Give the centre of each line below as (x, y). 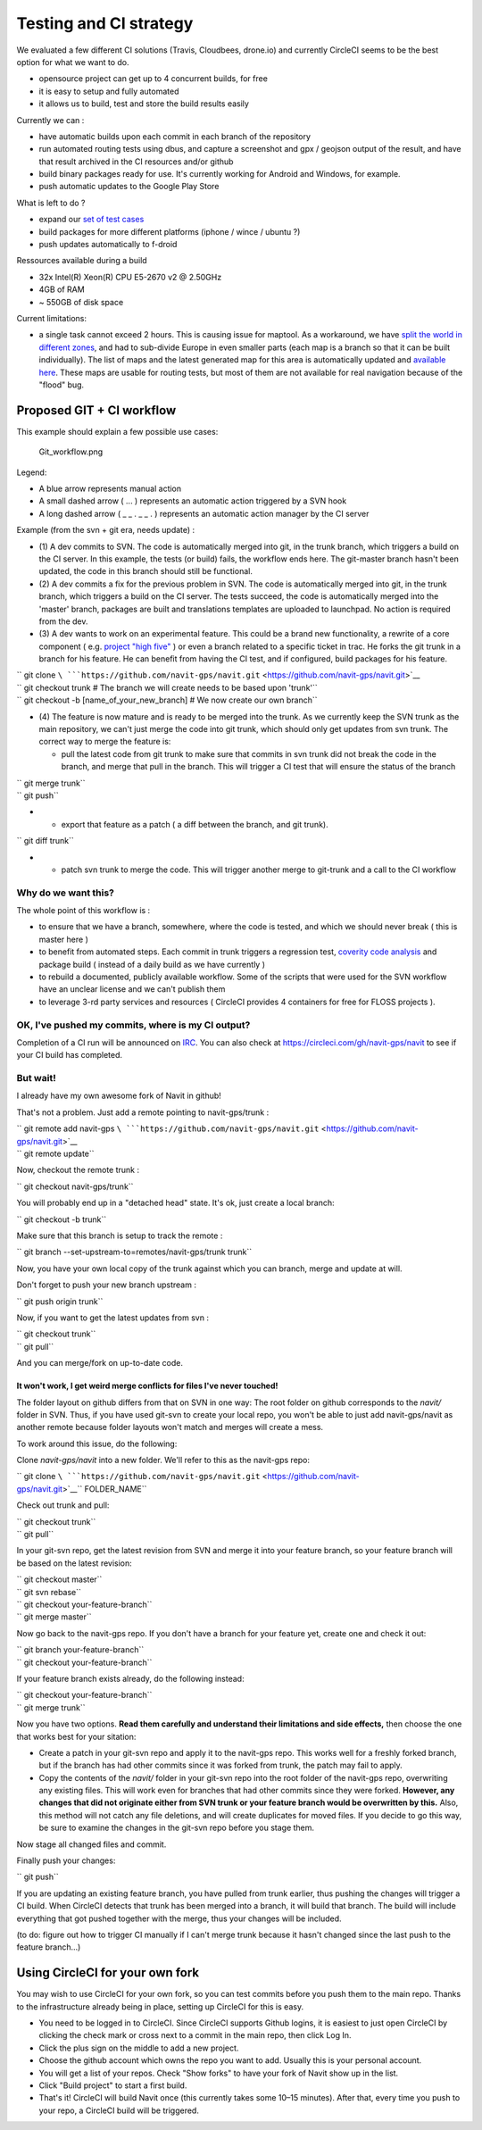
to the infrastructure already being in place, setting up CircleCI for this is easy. (160, 2006)
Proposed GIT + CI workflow (96, 410)
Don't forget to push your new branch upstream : (106, 1285)
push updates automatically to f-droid (108, 245)
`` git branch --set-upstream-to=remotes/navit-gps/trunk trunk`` (134, 1252)
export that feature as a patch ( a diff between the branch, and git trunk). (195, 824)
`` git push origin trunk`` (60, 1301)
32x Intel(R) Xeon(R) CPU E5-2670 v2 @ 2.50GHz (130, 277)
